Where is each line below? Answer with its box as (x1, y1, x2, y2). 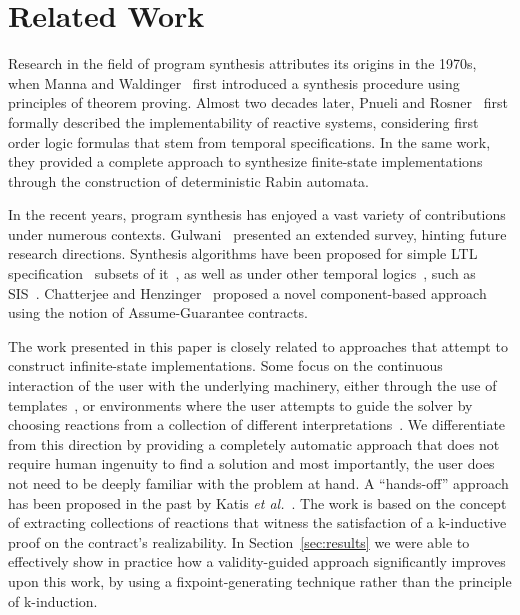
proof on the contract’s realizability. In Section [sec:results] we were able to (8, 531, 470, 552)
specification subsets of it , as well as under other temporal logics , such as (8, 263, 476, 284)
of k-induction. (8, 590, 98, 611)
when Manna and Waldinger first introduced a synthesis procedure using (8, 72, 460, 93)
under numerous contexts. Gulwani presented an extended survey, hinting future (8, 223, 507, 244)
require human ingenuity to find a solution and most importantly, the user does (8, 453, 495, 474)
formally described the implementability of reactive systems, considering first (8, 111, 479, 132)
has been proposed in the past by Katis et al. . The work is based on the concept (8, 492, 507, 513)
